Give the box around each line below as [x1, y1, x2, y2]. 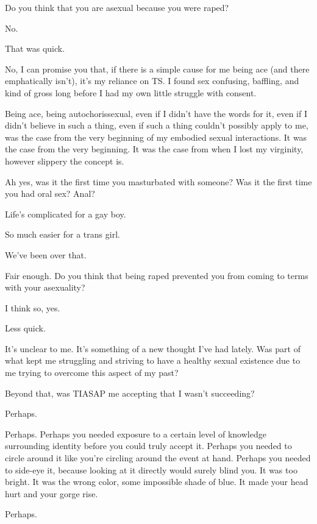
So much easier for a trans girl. [5, 228, 120, 241]
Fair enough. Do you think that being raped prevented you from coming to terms [5, 269, 308, 281]
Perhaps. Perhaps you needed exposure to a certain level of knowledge [5, 427, 266, 440]
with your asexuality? [5, 281, 85, 294]
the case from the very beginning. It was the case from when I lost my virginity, [5, 143, 304, 155]
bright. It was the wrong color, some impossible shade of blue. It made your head [5, 475, 308, 488]
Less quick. [5, 322, 46, 335]
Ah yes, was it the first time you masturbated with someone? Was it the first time [5, 175, 312, 188]
